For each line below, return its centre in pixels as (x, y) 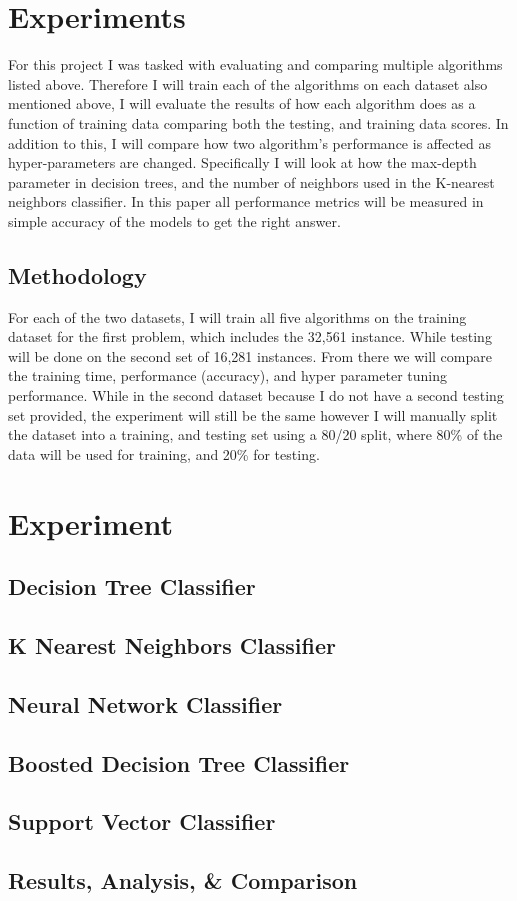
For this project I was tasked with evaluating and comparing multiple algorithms (255, 64)
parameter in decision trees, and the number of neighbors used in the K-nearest (251, 181)
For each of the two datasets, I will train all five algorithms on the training (237, 316)
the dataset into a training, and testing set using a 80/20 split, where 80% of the (255, 434)
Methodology (77, 274)
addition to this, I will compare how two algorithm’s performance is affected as (250, 142)
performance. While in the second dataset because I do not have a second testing (256, 395)
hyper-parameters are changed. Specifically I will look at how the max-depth (242, 162)
